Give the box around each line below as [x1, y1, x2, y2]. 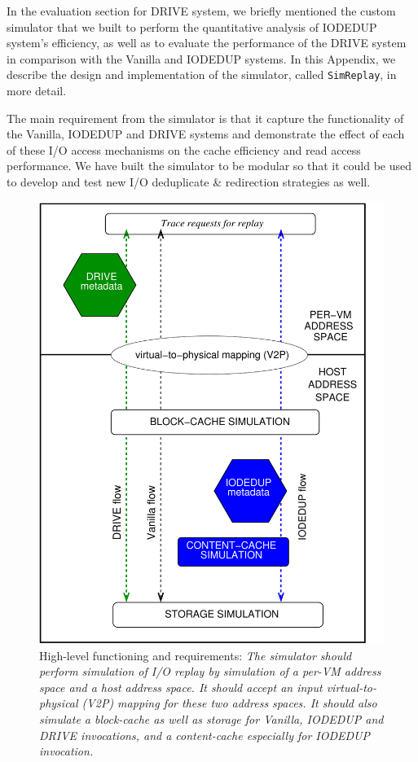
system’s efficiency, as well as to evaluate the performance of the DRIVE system [7, 34, 407, 51]
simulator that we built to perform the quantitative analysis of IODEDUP [7, 18, 377, 35]
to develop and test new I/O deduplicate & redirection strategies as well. [7, 173, 371, 190]
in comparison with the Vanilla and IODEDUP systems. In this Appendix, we [7, 50, 396, 67]
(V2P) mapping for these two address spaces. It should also [81, 694, 377, 712]
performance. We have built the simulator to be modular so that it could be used [7, 157, 412, 174]
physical [39, 694, 78, 712]
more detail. [7, 82, 67, 99]
